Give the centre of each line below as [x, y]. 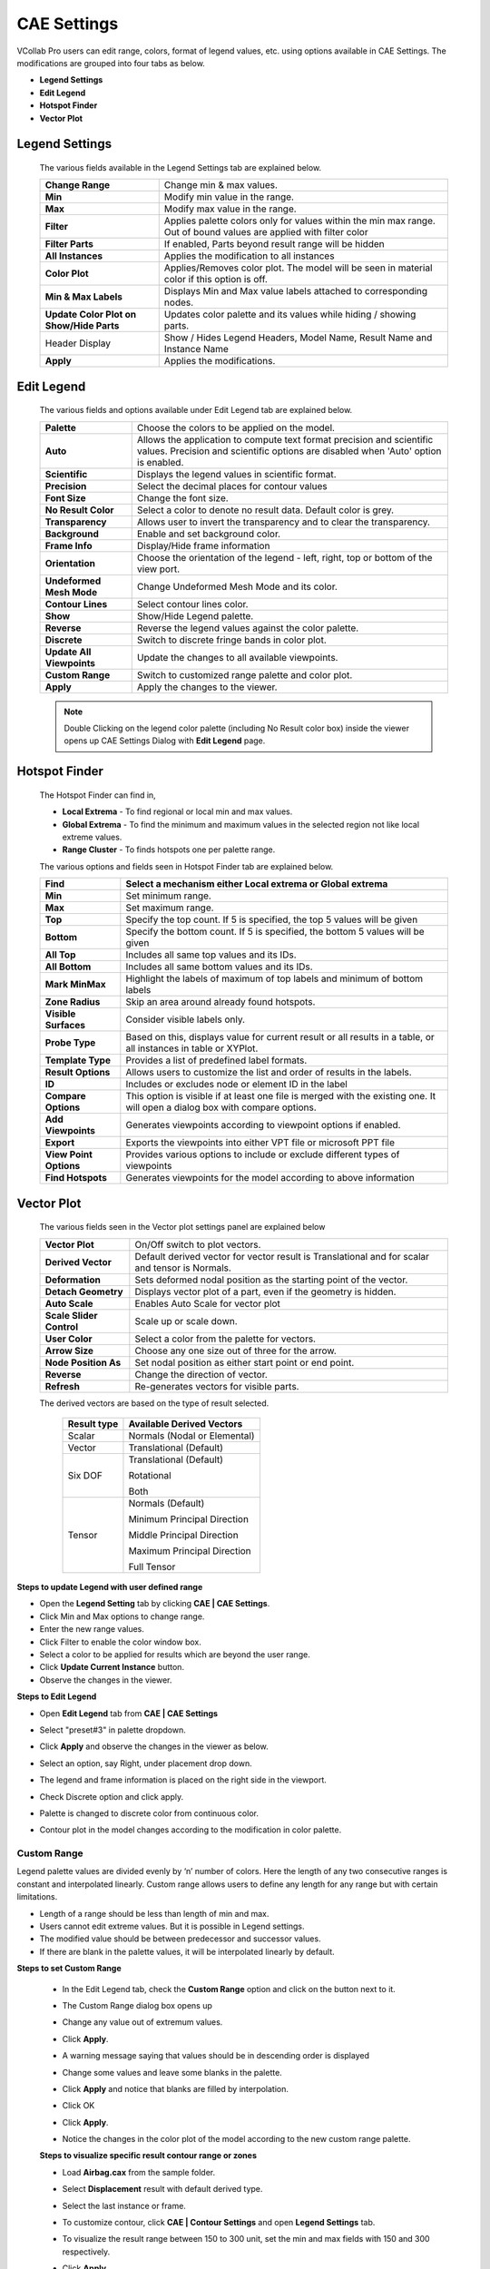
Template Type [78, 1060]
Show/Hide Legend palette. [195, 615]
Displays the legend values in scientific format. [236, 474]
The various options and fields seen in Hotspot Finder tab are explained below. [186, 866]
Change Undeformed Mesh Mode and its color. [237, 586]
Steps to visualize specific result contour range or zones [148, 2156]
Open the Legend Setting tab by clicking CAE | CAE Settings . [155, 1604]
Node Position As [83, 1362]
